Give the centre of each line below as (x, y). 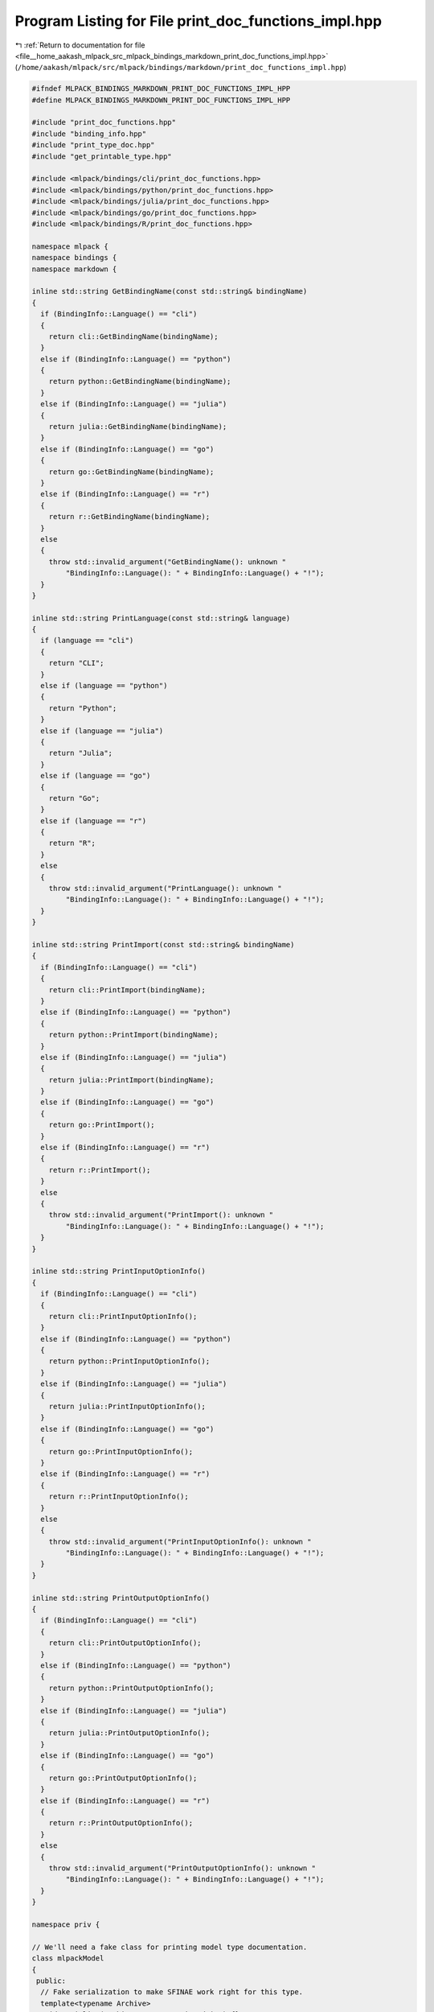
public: (51, 1981)
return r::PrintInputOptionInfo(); (119, 1497)
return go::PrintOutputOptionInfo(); (123, 1778)
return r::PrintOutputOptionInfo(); (121, 1823)
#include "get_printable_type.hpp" (102, 156)
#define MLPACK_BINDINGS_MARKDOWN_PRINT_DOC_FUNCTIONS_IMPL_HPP (161, 100)
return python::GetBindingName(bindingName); (140, 381)
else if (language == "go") (96, 776)
